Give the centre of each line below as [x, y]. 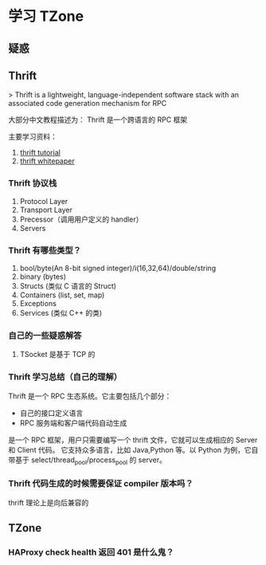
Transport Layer [46, 210]
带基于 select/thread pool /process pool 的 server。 [88, 461]
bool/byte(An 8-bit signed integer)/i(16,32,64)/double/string [118, 268]
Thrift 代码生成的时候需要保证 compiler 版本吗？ [101, 484]
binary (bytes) [43, 277]
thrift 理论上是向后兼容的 [49, 502]
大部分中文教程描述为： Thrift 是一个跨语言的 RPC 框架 [98, 120]
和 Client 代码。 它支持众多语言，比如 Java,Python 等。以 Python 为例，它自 [133, 449]
